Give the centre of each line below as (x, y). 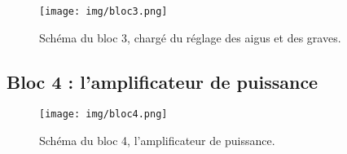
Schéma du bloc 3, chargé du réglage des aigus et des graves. (190, 37)
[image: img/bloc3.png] (103, 11)
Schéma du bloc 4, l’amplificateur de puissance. (157, 141)
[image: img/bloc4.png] (103, 114)
